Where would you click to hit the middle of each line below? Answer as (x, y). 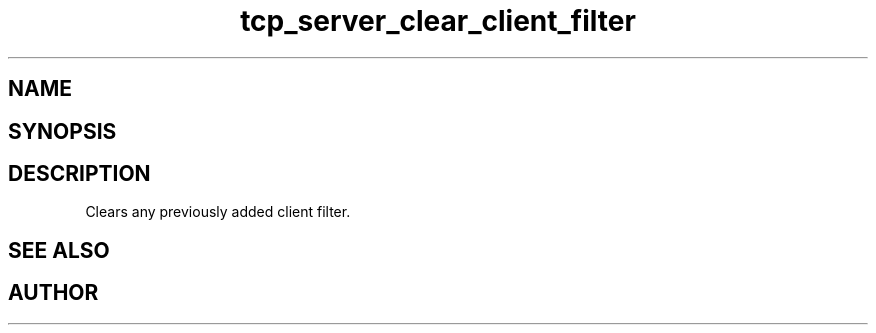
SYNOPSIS (62, 131)
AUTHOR (53, 293)
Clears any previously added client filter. (218, 212)
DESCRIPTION (79, 174)
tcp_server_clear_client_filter (438, 21)
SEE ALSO (59, 250)
